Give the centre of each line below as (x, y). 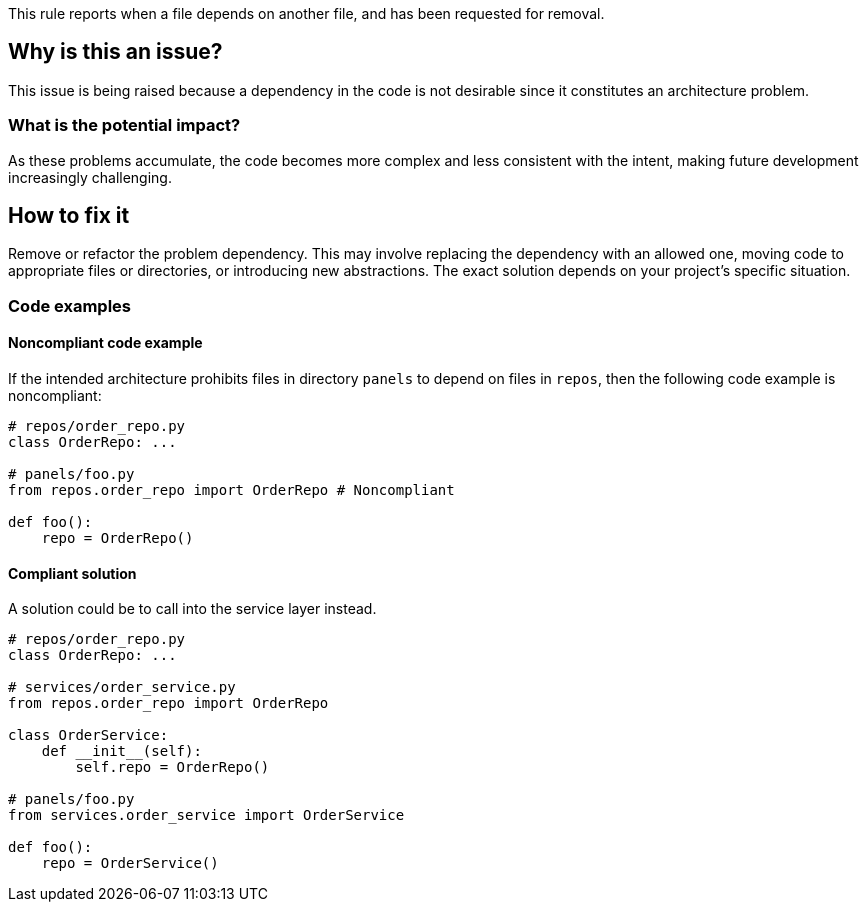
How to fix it (69, 216)
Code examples (70, 305)
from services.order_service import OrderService (206, 815)
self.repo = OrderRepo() (172, 767)
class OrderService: (88, 735)
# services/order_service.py (122, 687)
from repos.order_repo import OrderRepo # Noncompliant (231, 490)
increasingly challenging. (90, 177)
